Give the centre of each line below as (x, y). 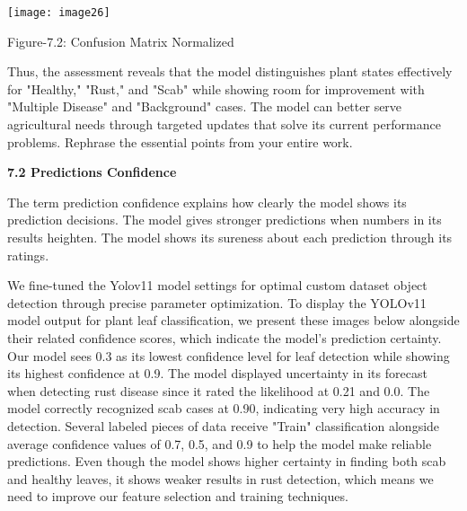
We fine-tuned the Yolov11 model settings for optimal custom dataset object (217, 285)
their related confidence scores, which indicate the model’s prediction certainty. (225, 337)
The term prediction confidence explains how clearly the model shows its (207, 202)
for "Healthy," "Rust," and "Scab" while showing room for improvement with (216, 88)
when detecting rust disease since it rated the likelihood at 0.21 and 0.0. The (219, 390)
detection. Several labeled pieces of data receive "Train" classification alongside (224, 425)
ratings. (28, 255)
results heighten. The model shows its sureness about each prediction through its (230, 237)
